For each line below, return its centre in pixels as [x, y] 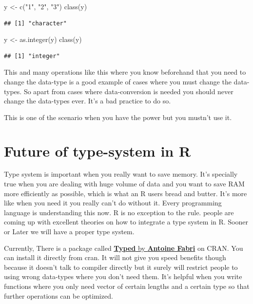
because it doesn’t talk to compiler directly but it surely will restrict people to [121, 267]
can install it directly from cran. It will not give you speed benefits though [115, 257]
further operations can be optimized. [58, 295]
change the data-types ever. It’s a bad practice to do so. [88, 101]
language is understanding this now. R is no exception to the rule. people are [119, 212]
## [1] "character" [35, 23]
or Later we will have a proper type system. [69, 232]
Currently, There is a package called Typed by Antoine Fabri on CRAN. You [124, 248]
